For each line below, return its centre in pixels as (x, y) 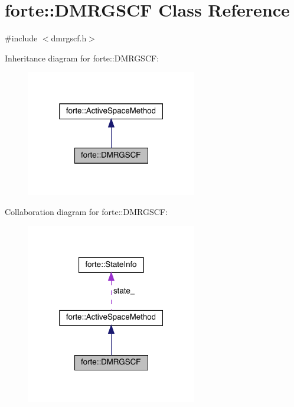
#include (21, 38)
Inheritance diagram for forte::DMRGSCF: (82, 58)
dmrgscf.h (69, 38)
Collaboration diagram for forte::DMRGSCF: (86, 211)
